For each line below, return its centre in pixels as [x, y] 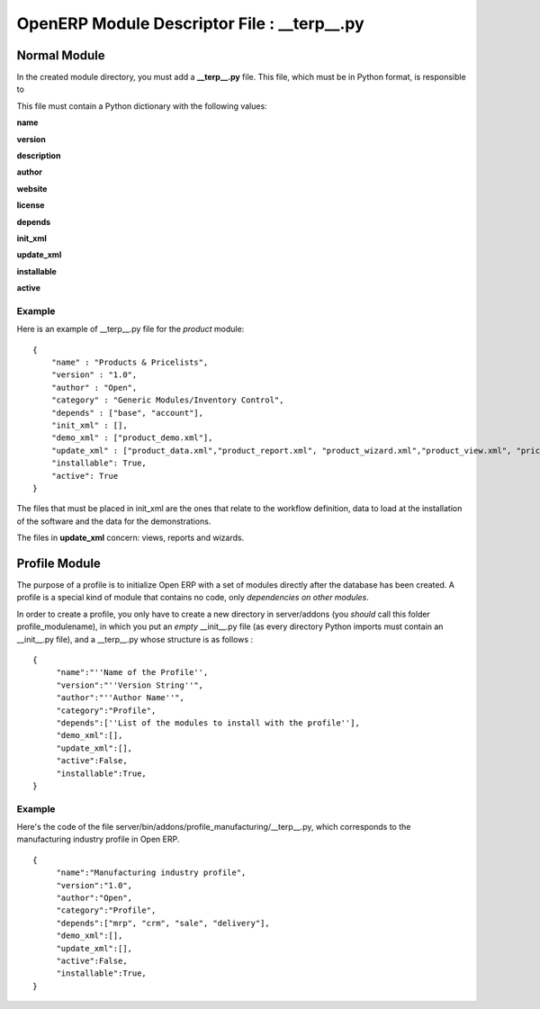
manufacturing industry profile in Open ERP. [98, 839]
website [32, 188]
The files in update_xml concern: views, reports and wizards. [130, 538]
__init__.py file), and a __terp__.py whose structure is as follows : [135, 639]
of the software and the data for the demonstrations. [114, 521]
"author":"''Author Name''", [120, 698]
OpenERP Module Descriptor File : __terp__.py [190, 23]
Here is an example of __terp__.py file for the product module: [130, 329]
